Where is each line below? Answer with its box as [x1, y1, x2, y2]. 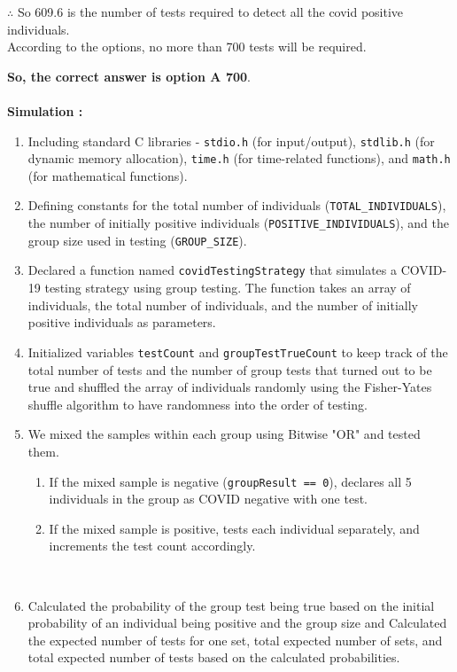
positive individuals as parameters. [27, 313, 216, 332]
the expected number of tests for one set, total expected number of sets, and [27, 630, 443, 649]
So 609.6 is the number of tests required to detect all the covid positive [17, 3, 404, 20]
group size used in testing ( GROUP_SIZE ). [27, 231, 247, 249]
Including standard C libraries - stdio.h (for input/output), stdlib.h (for [27, 131, 435, 150]
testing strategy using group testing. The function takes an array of [44, 278, 411, 297]
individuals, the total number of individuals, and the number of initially [27, 295, 418, 314]
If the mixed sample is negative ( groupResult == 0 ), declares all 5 [49, 472, 412, 490]
